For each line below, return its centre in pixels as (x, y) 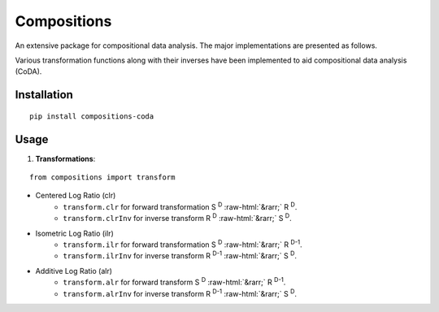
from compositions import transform (102, 178)
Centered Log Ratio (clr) (76, 196)
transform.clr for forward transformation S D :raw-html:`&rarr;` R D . (180, 206)
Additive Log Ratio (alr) (74, 271)
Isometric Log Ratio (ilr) (74, 233)
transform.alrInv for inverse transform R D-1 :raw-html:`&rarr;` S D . (180, 292)
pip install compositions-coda (92, 116)
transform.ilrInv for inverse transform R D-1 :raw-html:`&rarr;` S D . (180, 255)
